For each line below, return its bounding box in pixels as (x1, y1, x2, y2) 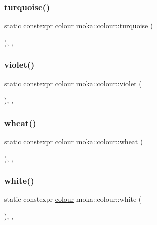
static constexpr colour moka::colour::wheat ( (4, 136, 143, 147)
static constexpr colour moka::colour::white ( (4, 194, 142, 204)
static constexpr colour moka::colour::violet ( (4, 78, 142, 88)
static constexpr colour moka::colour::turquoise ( (4, 20, 153, 31)
